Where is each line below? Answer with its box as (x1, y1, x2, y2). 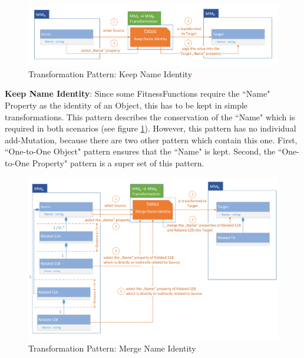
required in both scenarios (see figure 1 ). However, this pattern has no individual (5, 122, 296, 134)
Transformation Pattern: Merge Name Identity (28, 341, 196, 354)
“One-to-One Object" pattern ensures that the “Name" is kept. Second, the (5, 145, 276, 157)
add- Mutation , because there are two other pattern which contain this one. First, (5, 133, 298, 146)
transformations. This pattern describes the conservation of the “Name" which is (5, 110, 295, 123)
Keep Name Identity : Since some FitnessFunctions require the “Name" (5, 87, 270, 100)
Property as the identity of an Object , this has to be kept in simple (5, 98, 248, 111)
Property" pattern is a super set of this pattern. (32, 156, 204, 169)
